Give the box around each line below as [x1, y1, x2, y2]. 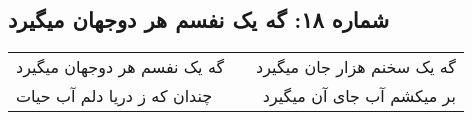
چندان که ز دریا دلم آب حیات [16, 84, 213, 108]
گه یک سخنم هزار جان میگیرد [256, 55, 456, 79]
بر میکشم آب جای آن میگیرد [262, 84, 456, 108]
